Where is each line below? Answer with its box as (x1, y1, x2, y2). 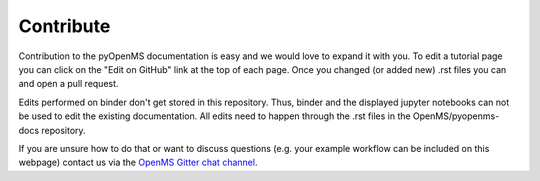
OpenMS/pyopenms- (412, 110, 500, 122)
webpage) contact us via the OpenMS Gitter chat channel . (18, 156, 258, 169)
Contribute (18, 15, 111, 37)
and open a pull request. (18, 78, 119, 90)
